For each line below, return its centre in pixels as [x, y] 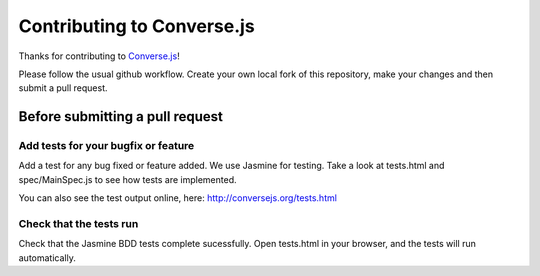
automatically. [47, 257]
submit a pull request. [63, 88]
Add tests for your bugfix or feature [106, 146]
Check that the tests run [78, 224]
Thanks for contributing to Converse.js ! [99, 56]
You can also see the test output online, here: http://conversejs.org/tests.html [177, 198]
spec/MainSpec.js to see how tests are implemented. [127, 179]
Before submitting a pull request [121, 116]
